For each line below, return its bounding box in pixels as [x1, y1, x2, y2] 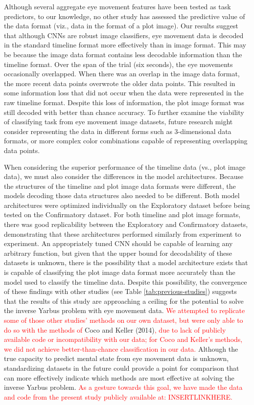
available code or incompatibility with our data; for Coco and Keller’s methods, [4, 334, 243, 344]
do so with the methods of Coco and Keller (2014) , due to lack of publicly [4, 324, 226, 335]
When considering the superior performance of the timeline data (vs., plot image [4, 161, 246, 172]
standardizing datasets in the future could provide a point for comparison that [4, 362, 239, 373]
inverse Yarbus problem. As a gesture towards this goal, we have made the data [4, 382, 243, 392]
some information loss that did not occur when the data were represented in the [4, 88, 244, 98]
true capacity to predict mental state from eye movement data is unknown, [4, 353, 229, 363]
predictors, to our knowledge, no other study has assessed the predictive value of [4, 11, 245, 21]
